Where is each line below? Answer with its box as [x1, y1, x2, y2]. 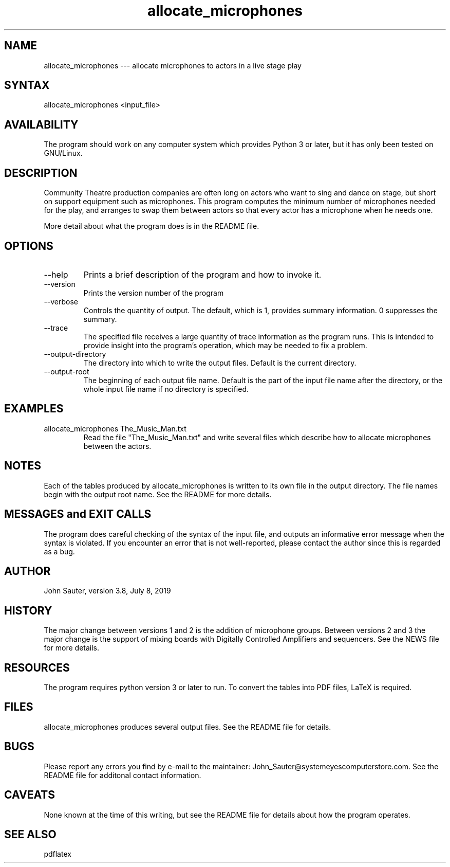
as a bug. [44, 547, 75, 556]
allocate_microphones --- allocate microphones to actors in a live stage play [44, 61, 302, 70]
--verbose [44, 297, 79, 306]
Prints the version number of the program [83, 288, 224, 297]
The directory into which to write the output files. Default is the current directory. [83, 358, 357, 367]
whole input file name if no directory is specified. [83, 384, 249, 393]
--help [44, 269, 68, 280]
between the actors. [83, 441, 152, 450]
